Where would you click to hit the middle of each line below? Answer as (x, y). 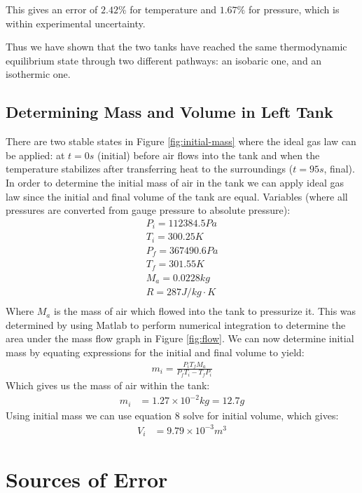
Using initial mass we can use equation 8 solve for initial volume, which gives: (172, 415)
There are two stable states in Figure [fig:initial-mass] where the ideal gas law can (181, 141)
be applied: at (35, 155)
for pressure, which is (294, 9)
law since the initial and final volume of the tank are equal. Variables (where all (177, 196)
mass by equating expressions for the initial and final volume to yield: (155, 352)
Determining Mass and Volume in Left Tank (169, 112)
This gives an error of (52, 9)
